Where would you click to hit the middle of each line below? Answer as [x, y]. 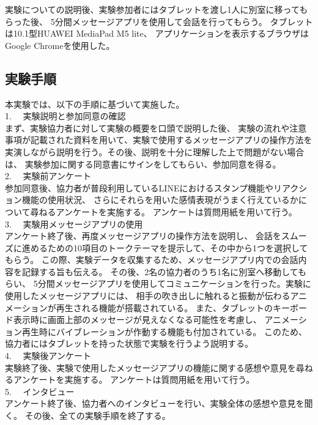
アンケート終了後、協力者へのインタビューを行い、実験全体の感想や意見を [155, 403]
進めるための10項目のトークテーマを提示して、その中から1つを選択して [165, 247]
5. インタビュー [40, 391]
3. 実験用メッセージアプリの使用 [74, 224]
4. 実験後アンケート [48, 356]
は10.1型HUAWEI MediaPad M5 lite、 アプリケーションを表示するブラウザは [157, 33]
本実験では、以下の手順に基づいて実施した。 [95, 104]
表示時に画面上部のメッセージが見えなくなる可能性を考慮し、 [137, 320]
